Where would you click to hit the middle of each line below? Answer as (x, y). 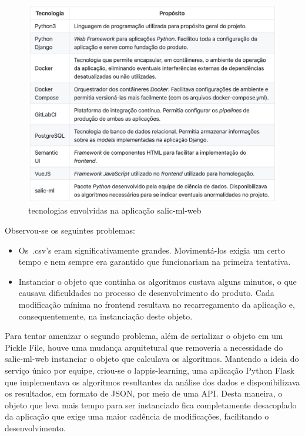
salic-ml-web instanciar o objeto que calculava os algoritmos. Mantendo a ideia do (152, 359)
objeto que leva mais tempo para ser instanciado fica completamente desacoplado (151, 405)
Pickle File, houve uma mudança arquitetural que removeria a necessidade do (144, 347)
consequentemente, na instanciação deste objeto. (105, 316)
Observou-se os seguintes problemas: (70, 230)
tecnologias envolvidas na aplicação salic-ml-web (115, 210)
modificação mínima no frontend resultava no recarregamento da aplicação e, (157, 304)
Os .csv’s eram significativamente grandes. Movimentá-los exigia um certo (152, 250)
